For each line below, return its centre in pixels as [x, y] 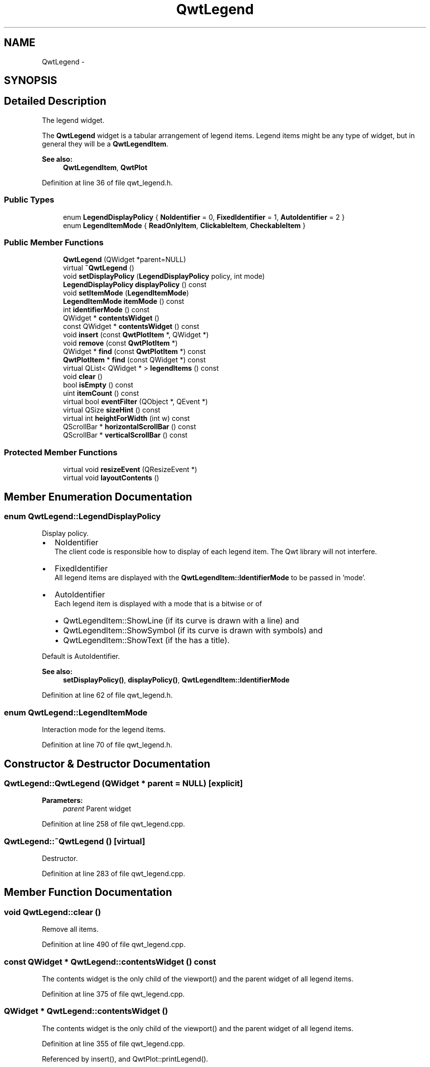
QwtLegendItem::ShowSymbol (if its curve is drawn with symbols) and [193, 631]
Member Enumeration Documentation [98, 497]
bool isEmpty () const [98, 385]
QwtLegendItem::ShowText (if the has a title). [146, 640]
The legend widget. [73, 120]
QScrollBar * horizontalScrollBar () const [130, 427]
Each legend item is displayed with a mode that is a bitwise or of [158, 604]
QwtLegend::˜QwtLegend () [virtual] [75, 841]
